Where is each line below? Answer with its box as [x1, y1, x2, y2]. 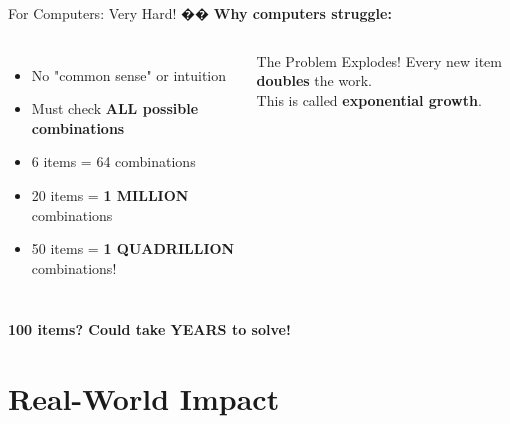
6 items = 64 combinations [31, 151, 196, 172]
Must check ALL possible [31, 98, 199, 119]
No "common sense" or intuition [31, 64, 227, 85]
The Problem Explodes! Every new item [256, 50, 502, 71]
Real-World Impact [8, 378, 280, 419]
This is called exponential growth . [256, 89, 482, 110]
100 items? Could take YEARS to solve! [8, 319, 291, 340]
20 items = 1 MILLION [31, 184, 189, 205]
